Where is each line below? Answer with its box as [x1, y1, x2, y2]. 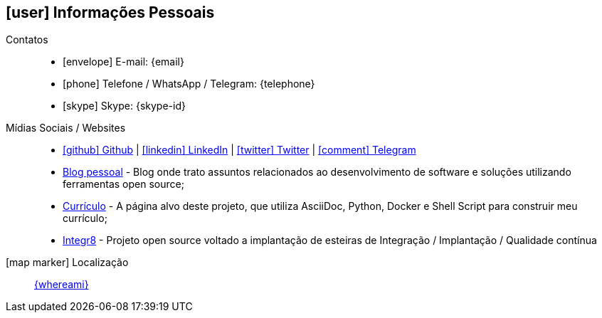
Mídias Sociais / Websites [6, 122, 126, 134]
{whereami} [34, 278, 89, 291]
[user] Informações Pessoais [6, 4, 215, 21]
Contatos [6, 33, 48, 46]
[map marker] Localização [6, 256, 129, 269]
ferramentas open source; [63, 178, 184, 191]
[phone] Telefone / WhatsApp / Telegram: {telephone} [63, 78, 315, 90]
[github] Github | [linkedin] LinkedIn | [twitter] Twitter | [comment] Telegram [63, 144, 416, 157]
